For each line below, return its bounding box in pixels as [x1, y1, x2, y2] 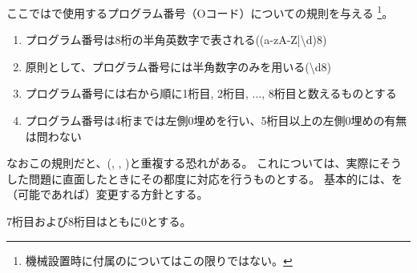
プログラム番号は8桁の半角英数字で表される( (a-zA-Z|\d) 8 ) [25, 31, 327, 48]
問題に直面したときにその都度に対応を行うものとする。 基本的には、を [28, 170, 403, 187]
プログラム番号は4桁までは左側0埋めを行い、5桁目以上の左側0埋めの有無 [25, 112, 407, 129]
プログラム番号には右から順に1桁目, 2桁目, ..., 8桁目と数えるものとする [25, 85, 397, 102]
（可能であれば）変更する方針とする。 [6, 186, 208, 203]
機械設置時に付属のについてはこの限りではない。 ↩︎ [25, 251, 293, 268]
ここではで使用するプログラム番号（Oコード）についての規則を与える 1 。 [6, 2, 394, 21]
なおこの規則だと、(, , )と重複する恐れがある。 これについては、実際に [6, 155, 380, 171]
